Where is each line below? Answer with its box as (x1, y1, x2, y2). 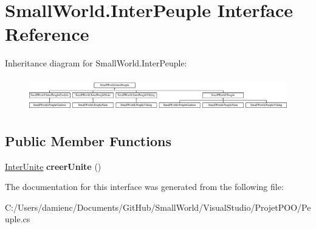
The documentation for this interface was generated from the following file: (5, 180, 284, 193)
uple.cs (5, 213, 30, 225)
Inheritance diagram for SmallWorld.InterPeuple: (5, 57, 187, 69)
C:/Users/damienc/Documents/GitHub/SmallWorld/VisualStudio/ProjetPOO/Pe (5, 200, 311, 213)
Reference (5, 21, 89, 46)
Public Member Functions (5, 131, 171, 150)
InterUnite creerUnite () (5, 160, 101, 172)
